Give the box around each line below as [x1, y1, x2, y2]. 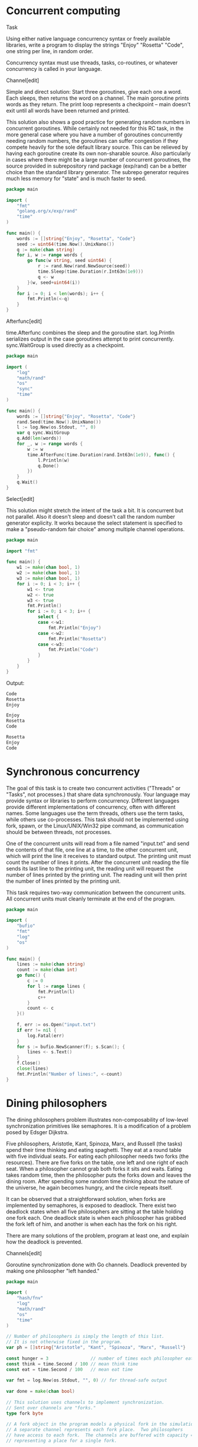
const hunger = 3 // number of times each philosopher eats [6, 1356, 196, 1361]
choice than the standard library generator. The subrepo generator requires [6, 168, 189, 175]
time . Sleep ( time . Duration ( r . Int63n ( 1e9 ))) [37, 269, 144, 275]
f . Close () [16, 1060, 41, 1066]
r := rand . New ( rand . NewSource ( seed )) [37, 263, 131, 269]
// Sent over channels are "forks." [6, 1405, 96, 1411]
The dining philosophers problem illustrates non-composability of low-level [6, 1116, 189, 1123]
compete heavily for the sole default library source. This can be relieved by [6, 143, 189, 150]
